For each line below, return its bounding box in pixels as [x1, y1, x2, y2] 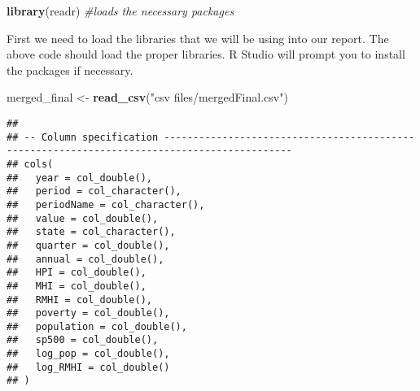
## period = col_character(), [7, 185, 182, 198]
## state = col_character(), [7, 226, 176, 238]
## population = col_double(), [7, 320, 187, 332]
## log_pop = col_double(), [7, 348, 170, 360]
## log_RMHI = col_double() [7, 361, 170, 373]
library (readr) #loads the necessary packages [7, 2, 234, 19]
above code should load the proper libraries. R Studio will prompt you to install [7, 46, 405, 63]
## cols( [7, 158, 54, 170]
